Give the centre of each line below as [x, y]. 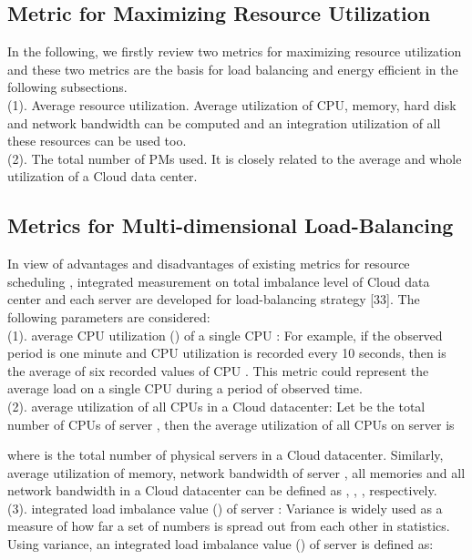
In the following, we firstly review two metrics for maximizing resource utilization [235, 51]
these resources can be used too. [97, 141]
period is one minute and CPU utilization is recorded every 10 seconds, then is [227, 353]
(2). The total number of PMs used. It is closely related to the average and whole [235, 158]
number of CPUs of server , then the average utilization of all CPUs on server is [231, 424]
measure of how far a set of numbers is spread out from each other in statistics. [229, 526]
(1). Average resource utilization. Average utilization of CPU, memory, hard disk [232, 104]
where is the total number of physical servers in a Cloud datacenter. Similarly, [226, 455]
